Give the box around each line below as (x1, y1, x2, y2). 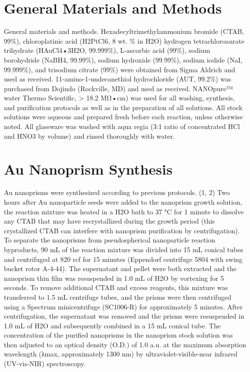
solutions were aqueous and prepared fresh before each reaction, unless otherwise (4, 112, 243, 122)
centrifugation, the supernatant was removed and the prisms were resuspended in (4, 311, 244, 321)
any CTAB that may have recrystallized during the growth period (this (4, 216, 215, 226)
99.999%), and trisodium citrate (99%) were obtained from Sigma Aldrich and (4, 64, 235, 74)
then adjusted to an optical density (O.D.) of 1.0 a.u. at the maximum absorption (4, 339, 247, 349)
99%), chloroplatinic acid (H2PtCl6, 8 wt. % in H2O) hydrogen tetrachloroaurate (4, 35, 245, 46)
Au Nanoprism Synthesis (4, 159, 173, 179)
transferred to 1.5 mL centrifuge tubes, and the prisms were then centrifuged (4, 291, 232, 302)
